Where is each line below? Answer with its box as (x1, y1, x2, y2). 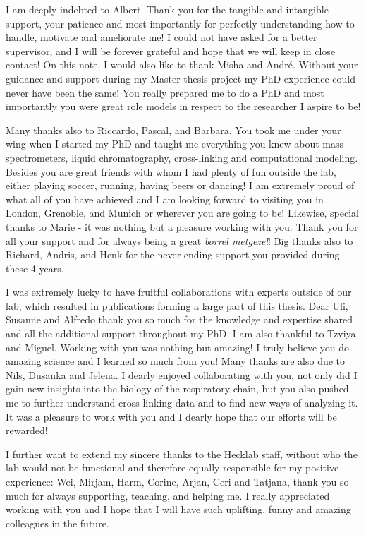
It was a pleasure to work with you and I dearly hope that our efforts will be (6, 409, 337, 423)
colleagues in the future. (6, 515, 109, 530)
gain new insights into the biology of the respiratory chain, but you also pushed (6, 381, 349, 396)
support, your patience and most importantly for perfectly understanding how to (6, 16, 355, 30)
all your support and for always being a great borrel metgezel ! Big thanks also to (6, 233, 353, 248)
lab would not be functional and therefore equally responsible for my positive (6, 460, 339, 475)
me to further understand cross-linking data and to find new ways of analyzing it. (6, 395, 358, 410)
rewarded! (6, 423, 48, 438)
